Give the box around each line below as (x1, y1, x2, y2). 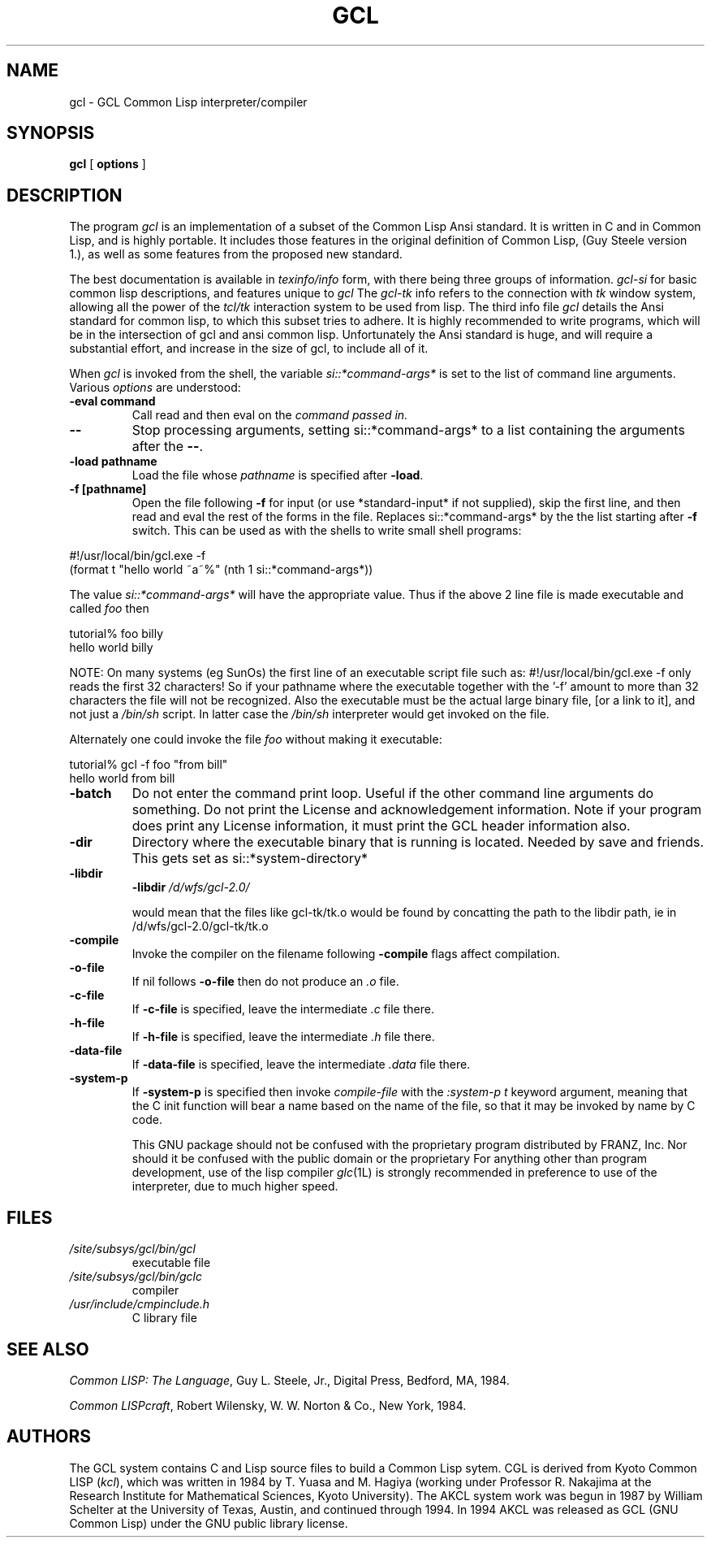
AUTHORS (6, 1426, 92, 1447)
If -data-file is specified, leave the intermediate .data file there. (131, 1057, 471, 1072)
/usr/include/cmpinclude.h (69, 1297, 210, 1312)
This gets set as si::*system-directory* (131, 850, 368, 867)
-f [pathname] (69, 482, 147, 497)
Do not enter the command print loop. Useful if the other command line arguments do (131, 785, 654, 802)
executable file (131, 1256, 211, 1270)
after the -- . (131, 438, 204, 455)
